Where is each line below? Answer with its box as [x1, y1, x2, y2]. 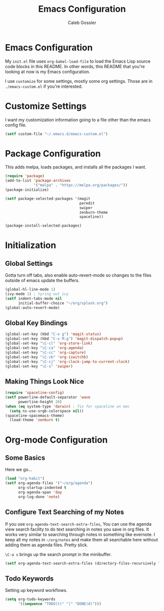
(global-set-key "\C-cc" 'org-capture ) [5, 350, 86, 355]
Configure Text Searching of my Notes [5, 508, 124, 516]
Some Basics [5, 454, 45, 462]
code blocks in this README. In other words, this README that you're [5, 63, 145, 69]
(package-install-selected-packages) [5, 223, 82, 229]
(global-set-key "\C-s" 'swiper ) [5, 364, 73, 369]
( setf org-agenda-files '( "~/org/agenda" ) [5, 481, 93, 486]
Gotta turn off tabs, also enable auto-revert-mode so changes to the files [5, 272, 152, 278]
